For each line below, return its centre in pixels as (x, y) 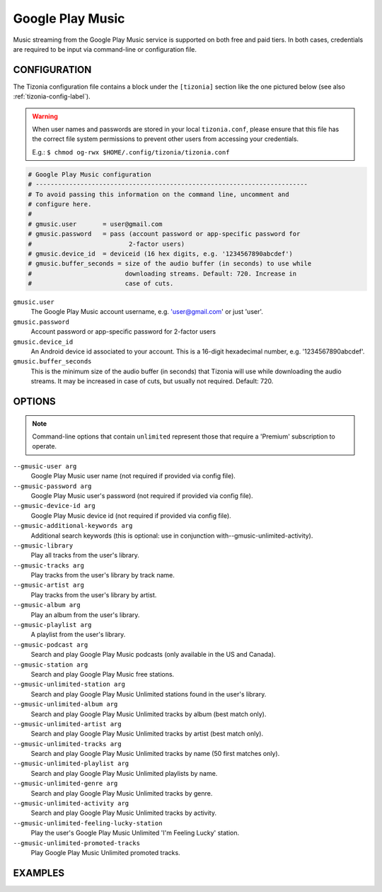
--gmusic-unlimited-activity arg (71, 803)
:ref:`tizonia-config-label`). (52, 96)
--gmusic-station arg (51, 665)
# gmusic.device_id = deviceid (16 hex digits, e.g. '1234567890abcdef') (161, 254)
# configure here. (60, 204)
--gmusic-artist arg (49, 585)
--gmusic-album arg (47, 605)
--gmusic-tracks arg (49, 565)
